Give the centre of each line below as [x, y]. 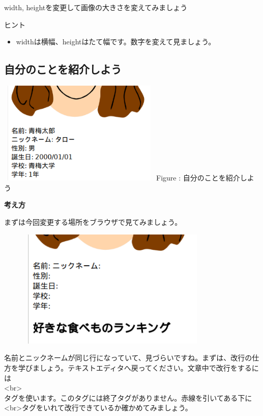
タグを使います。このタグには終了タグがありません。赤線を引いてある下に [128, 397]
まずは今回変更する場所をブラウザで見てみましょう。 [93, 222]
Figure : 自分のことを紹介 [198, 178]
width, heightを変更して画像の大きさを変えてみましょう [96, 7]
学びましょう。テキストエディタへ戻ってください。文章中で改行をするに [138, 367]
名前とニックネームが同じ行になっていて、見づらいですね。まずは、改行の [128, 358]
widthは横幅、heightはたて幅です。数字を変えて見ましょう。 [116, 42]
